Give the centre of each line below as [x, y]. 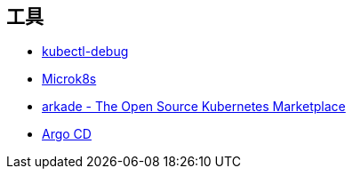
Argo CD [67, 134]
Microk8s [69, 79]
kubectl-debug [85, 52]
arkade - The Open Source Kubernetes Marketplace [194, 107]
